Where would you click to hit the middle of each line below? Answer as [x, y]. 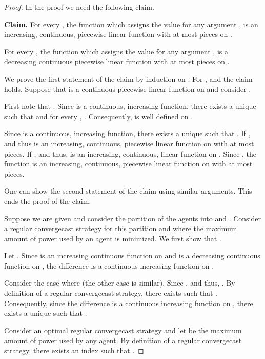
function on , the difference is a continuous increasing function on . [109, 265]
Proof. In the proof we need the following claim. [79, 7]
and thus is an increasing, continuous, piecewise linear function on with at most [129, 143]
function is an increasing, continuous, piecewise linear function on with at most [128, 164]
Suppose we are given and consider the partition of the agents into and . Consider [132, 218]
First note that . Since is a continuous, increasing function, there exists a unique [130, 106]
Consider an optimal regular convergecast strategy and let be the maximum [123, 330]
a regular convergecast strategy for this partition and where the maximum [121, 228]
